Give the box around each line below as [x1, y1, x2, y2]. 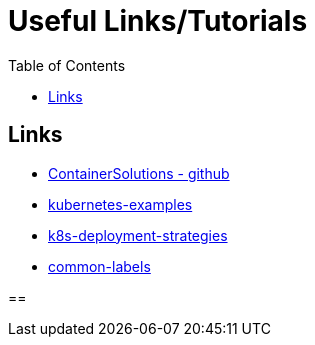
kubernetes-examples [48, 195, 193, 213]
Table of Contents [8, 56, 126, 74]
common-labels [48, 257, 151, 275]
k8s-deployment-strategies [48, 226, 228, 244]
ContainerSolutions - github [48, 164, 230, 182]
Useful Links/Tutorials [8, 4, 308, 38]
